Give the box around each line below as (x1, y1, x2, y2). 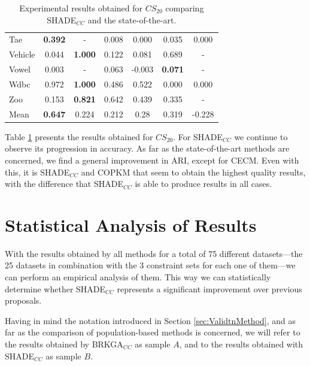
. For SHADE (173, 130, 223, 143)
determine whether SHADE (5, 282, 106, 295)
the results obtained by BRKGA (5, 338, 123, 350)
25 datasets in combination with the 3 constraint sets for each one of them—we (5, 259, 296, 271)
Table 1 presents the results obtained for (5, 130, 153, 143)
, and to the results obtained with (179, 338, 303, 350)
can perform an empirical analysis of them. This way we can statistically (5, 271, 271, 283)
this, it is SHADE (5, 165, 70, 178)
